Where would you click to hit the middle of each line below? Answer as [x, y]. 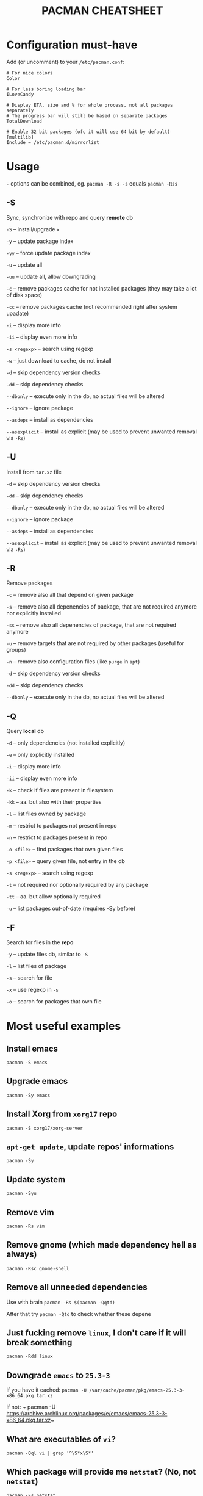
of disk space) [24, 295]
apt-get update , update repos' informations [90, 1147]
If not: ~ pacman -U [31, 1407]
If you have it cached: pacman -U [47, 1390]
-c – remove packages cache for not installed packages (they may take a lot [101, 288]
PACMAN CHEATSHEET [102, 11]
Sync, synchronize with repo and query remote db [69, 217]
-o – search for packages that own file [54, 1001]
